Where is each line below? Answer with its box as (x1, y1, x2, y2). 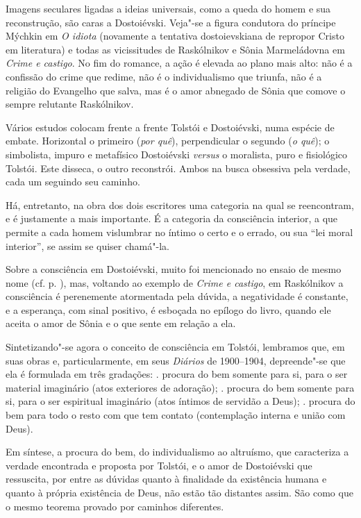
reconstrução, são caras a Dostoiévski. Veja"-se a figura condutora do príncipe (6, 15, 336, 29)
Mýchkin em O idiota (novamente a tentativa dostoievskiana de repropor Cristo (6, 28, 344, 43)
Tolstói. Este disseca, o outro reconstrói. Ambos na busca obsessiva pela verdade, (6, 160, 351, 175)
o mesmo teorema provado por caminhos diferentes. (6, 499, 224, 513)
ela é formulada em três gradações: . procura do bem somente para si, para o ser (6, 367, 348, 381)
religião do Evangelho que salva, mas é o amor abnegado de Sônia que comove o (6, 83, 346, 97)
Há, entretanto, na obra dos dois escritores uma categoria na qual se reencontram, (6, 197, 354, 212)
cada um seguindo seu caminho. (6, 174, 140, 189)
